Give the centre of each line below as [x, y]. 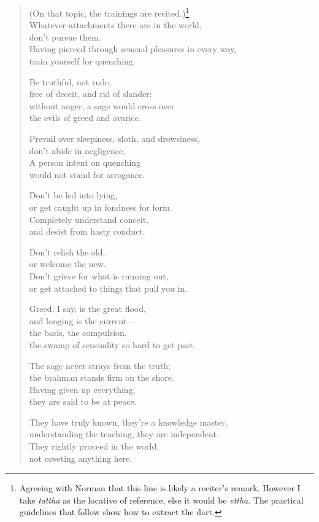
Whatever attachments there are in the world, [115, 25]
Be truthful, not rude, [70, 81]
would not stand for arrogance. [87, 174]
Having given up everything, [82, 389]
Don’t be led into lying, [73, 195]
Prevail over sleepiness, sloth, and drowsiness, [114, 138]
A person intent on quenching [85, 162]
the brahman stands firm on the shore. [102, 377]
